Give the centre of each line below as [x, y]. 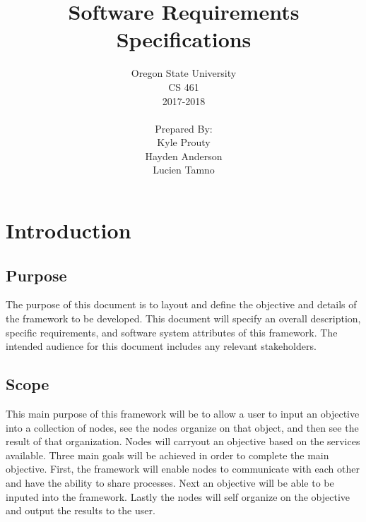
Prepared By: [184, 128]
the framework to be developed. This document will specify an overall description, [183, 318]
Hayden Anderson [184, 156]
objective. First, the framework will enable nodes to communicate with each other [183, 469]
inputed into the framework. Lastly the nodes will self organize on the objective [178, 496]
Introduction [69, 230]
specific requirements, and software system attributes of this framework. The [172, 332]
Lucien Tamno [184, 170]
